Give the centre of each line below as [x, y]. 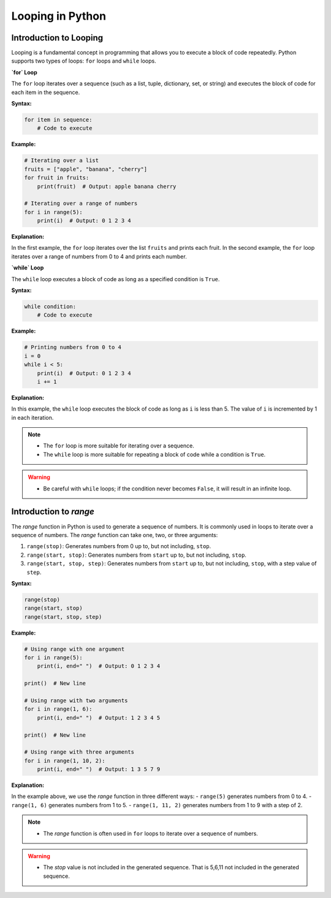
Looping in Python [59, 16]
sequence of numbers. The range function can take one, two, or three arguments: [115, 535]
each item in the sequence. [46, 92]
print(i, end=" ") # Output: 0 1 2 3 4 [99, 666]
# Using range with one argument [74, 649]
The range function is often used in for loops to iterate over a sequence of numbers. [151, 833]
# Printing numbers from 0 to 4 [73, 347]
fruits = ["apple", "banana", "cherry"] [86, 169]
